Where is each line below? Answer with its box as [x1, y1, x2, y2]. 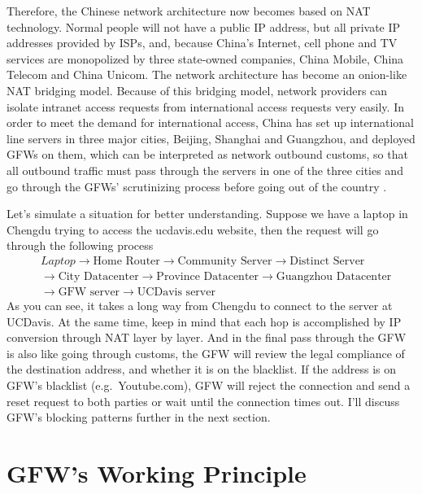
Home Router [93, 255, 160, 267]
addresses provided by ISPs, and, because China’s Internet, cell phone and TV [7, 34, 398, 51]
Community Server [177, 255, 272, 267]
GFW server [58, 286, 120, 298]
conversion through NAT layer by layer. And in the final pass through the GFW [7, 329, 407, 346]
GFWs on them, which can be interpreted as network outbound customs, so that [7, 146, 408, 163]
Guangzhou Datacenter [276, 270, 392, 282]
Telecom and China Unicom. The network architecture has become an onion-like [7, 66, 407, 83]
